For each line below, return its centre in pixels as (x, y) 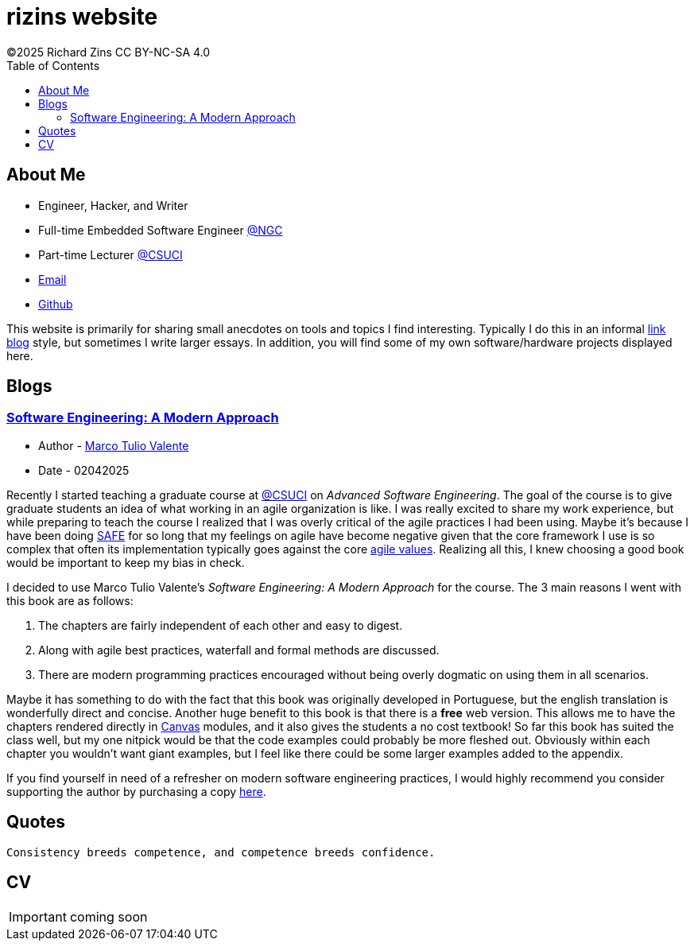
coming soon (109, 916)
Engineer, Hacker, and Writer (113, 205)
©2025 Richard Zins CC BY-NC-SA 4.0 (109, 52)
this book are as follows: (70, 600)
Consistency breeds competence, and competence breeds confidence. (221, 852)
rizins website (82, 17)
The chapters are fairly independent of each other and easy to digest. (221, 625)
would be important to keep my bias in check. (126, 562)
